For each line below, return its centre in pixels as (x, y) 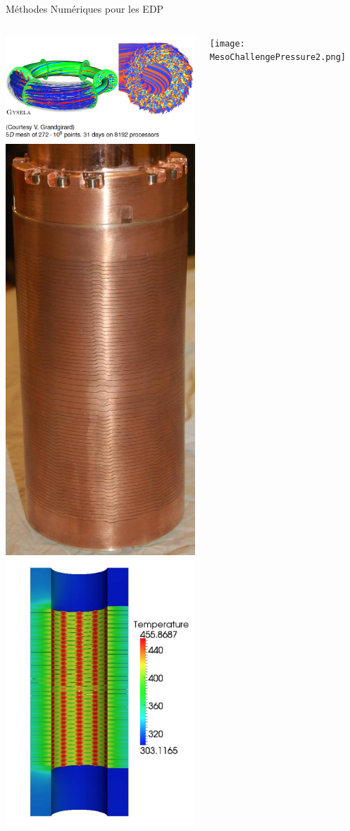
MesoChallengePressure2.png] (278, 57)
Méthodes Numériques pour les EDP (85, 8)
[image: (227, 43)
